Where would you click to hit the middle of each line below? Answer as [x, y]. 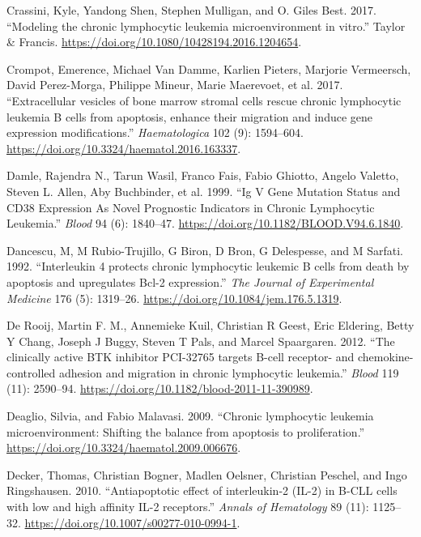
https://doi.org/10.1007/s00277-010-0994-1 [131, 522]
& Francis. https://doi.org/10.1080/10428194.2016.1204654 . [154, 42]
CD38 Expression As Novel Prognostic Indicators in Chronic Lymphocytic [191, 207]
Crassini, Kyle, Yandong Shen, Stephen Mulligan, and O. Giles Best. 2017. [191, 10]
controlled [31, 372]
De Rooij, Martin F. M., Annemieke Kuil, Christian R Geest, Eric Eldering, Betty [210, 325]
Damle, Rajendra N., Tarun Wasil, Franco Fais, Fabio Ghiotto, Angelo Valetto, [203, 175]
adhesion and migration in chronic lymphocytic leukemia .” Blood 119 [229, 372]
